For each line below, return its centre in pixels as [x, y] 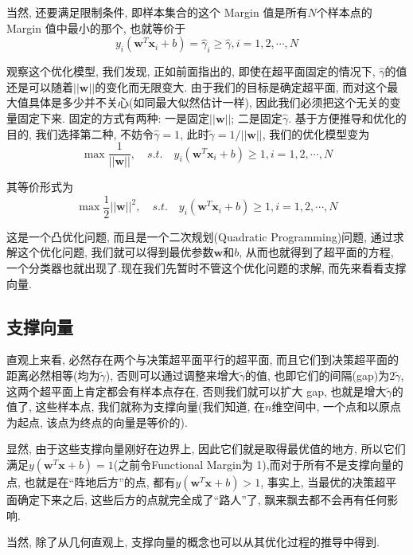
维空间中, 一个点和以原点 [337, 406]
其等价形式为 [40, 187]
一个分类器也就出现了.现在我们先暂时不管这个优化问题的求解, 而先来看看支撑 [206, 268]
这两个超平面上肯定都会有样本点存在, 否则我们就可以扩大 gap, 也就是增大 [197, 391]
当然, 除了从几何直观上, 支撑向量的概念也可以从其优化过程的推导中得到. [193, 542]
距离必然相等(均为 [53, 375]
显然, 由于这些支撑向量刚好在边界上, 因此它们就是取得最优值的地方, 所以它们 [206, 449]
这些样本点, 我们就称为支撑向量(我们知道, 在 [150, 406]
